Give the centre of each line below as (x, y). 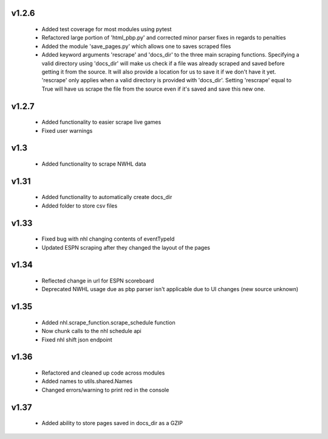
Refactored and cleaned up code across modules (103, 373)
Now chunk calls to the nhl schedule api (92, 331)
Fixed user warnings (67, 130)
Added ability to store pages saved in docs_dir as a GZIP (112, 423)
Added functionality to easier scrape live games (101, 122)
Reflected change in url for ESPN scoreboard (98, 281)
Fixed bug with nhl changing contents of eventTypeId (108, 239)
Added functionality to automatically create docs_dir (107, 197)
